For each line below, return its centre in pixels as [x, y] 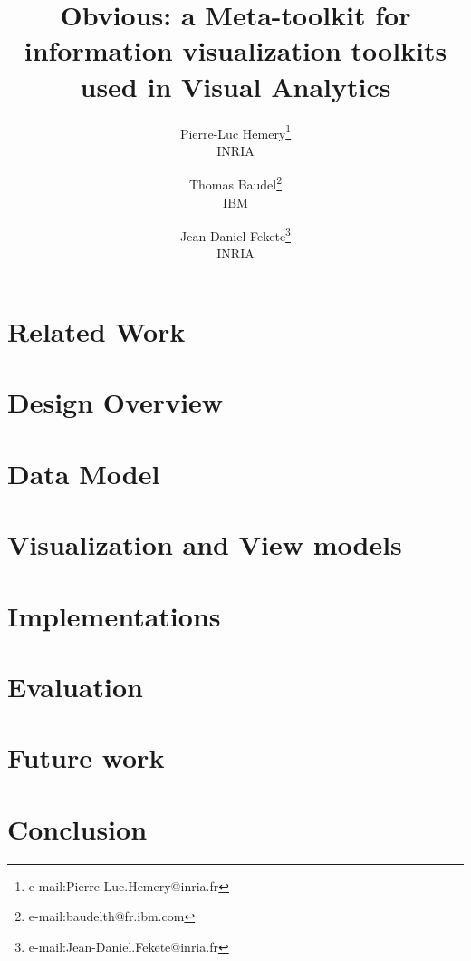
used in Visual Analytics [235, 86]
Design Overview [115, 402]
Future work [86, 757]
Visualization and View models [205, 544]
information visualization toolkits [235, 50]
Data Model [84, 473]
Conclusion [77, 828]
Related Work [96, 331]
